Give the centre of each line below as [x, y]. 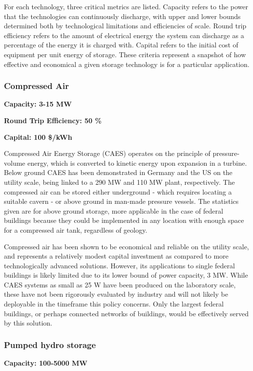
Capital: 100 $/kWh [38, 137]
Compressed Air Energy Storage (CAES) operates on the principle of [107, 153]
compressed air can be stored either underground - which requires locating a [118, 191]
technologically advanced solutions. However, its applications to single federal [119, 265]
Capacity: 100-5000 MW [46, 363]
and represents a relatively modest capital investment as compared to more [116, 256]
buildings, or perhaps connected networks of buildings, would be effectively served [126, 313]
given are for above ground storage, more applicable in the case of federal [114, 210]
